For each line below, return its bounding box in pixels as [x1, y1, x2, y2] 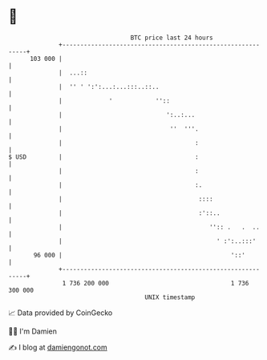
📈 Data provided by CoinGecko [8, 308, 113, 318]
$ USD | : [8, 152, 199, 161]
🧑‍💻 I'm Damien [8, 326, 58, 336]
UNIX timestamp [144, 293, 196, 301]
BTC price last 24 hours [130, 34, 214, 42]
